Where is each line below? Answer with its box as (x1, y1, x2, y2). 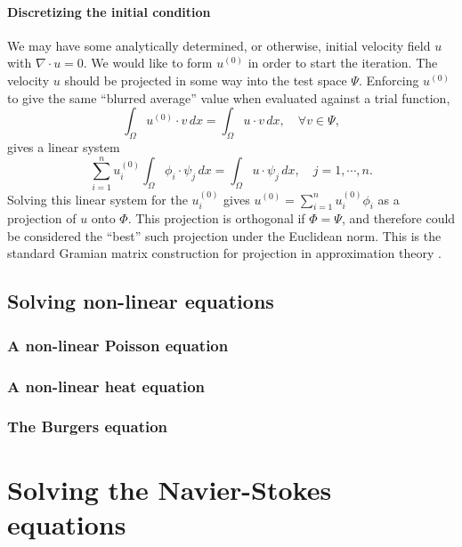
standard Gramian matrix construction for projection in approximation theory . (7, 244, 442, 262)
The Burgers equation (7, 415, 168, 438)
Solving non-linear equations (7, 287, 274, 315)
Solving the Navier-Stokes (7, 471, 332, 507)
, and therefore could (341, 209, 456, 228)
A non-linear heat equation (7, 374, 206, 397)
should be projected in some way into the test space (64, 70, 347, 89)
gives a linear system (7, 137, 120, 156)
